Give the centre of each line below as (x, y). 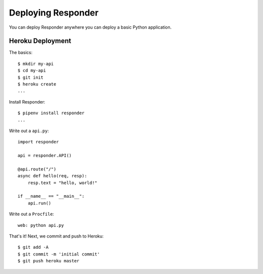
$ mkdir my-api (36, 64)
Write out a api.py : (29, 131)
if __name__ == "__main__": (51, 196)
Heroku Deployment (40, 41)
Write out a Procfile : (32, 214)
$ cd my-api (32, 71)
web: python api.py (41, 225)
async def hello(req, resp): (52, 176)
